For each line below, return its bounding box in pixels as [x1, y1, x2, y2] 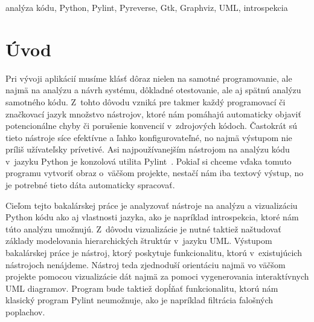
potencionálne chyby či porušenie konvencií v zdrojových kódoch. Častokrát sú [5, 119, 297, 132]
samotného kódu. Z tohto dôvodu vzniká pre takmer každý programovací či [5, 95, 286, 108]
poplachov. [5, 306, 45, 318]
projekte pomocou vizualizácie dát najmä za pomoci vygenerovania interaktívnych [5, 270, 309, 283]
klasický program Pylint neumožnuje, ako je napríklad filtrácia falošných [5, 294, 274, 306]
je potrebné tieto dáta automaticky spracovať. [5, 179, 175, 191]
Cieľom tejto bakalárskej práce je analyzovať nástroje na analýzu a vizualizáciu [5, 199, 298, 211]
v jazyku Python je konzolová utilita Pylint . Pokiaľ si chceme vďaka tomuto [5, 154, 292, 167]
